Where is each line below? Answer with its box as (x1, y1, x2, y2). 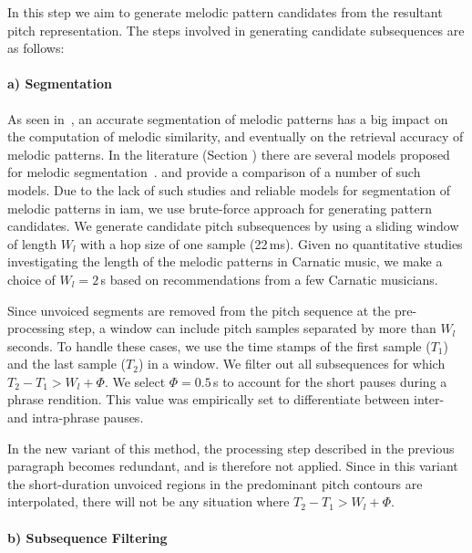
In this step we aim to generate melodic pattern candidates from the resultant (7, 3, 443, 21)
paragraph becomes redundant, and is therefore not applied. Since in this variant (7, 456, 458, 475)
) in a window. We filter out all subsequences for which (138, 354, 446, 373)
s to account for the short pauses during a (212, 371, 447, 391)
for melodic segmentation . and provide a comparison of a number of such (7, 162, 421, 182)
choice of (7, 269, 56, 288)
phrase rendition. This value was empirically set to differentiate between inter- (7, 390, 445, 409)
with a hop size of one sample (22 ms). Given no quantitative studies (80, 234, 463, 253)
